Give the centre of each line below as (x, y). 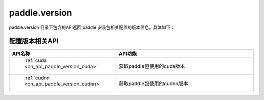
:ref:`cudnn (37, 78)
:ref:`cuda (35, 60)
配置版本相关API (34, 41)
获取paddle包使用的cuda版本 (152, 66)
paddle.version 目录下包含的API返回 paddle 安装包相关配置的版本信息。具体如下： (92, 27)
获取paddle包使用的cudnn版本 (153, 84)
